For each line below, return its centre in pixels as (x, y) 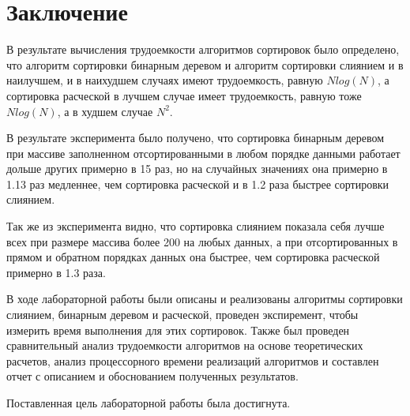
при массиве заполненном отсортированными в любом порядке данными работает (203, 153)
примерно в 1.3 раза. (56, 272)
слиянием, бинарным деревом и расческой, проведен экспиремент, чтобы (182, 315)
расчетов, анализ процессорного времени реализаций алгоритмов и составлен (193, 360)
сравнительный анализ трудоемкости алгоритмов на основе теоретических (185, 345)
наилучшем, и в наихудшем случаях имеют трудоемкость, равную (165, 80)
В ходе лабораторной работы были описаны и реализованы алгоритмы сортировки (205, 299)
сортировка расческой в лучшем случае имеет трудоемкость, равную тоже (184, 95)
